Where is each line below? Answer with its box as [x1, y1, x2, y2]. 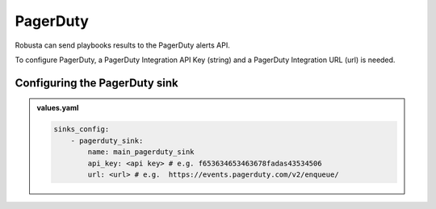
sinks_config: [53, 125, 110, 134]
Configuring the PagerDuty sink [15, 76, 178, 90]
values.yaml [36, 103, 79, 113]
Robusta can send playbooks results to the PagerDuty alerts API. [15, 40, 230, 50]
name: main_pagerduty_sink [87, 148, 195, 157]
